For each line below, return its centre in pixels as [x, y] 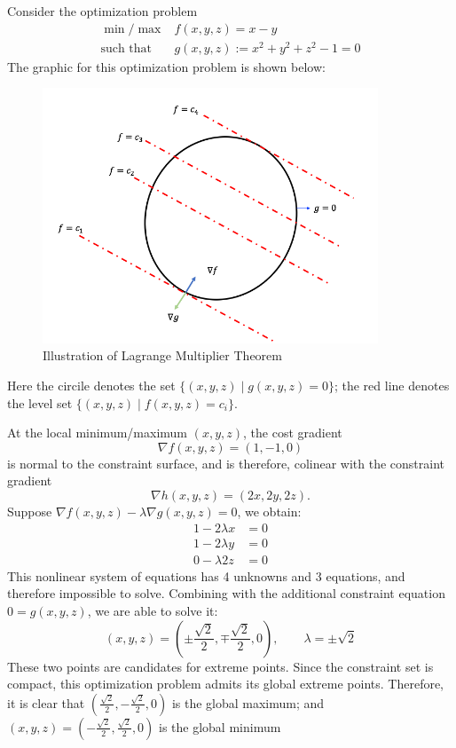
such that [126, 48]
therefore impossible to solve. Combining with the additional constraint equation [226, 593]
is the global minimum [220, 726]
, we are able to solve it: [153, 610]
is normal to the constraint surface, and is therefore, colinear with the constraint [226, 463]
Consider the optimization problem [102, 11]
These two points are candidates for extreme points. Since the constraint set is [220, 666]
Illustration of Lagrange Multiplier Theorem [162, 355]
